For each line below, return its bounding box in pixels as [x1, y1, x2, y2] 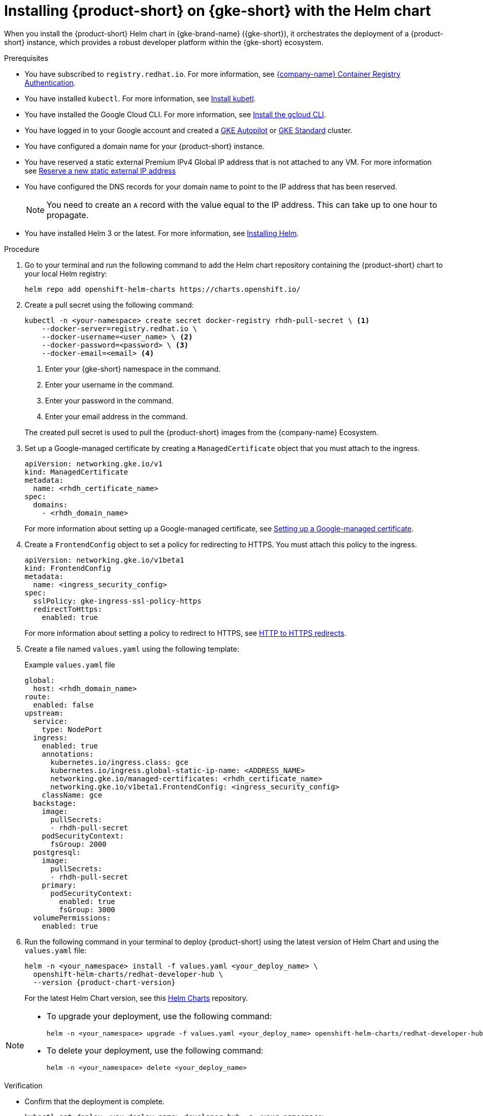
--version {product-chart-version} [33, 978, 176, 986]
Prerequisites [4, 53, 49, 62]
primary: [41, 881, 77, 889]
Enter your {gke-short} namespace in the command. [45, 364, 221, 373]
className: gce [41, 790, 102, 799]
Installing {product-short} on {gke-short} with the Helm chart [4, 2, 431, 19]
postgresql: [33, 848, 81, 856]
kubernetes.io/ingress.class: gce [50, 758, 189, 766]
